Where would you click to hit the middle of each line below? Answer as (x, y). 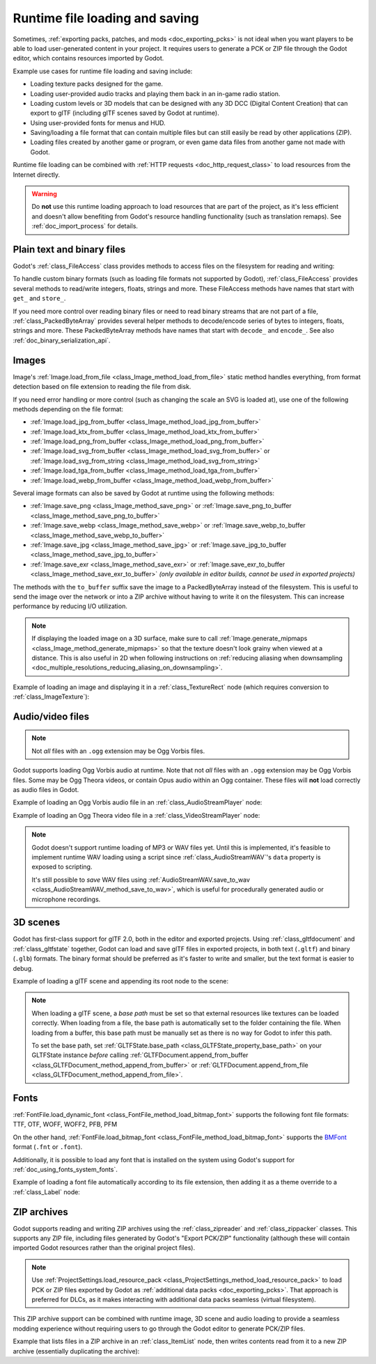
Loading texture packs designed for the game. (97, 84)
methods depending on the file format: (68, 409)
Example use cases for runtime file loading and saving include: (103, 71)
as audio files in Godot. (46, 790)
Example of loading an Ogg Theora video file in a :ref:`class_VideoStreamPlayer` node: (136, 815)
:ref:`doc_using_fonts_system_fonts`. (65, 1169)
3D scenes (37, 922)
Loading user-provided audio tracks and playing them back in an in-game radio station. (155, 93)
